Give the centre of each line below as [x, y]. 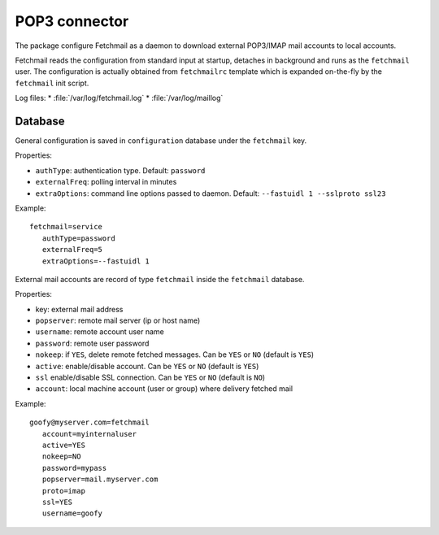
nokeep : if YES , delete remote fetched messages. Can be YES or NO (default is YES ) [175, 354]
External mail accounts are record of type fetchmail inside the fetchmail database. [160, 279]
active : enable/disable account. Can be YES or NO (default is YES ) [147, 366]
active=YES [63, 445]
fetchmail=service [66, 227]
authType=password [78, 238]
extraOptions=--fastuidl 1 [96, 261]
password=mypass [74, 468]
